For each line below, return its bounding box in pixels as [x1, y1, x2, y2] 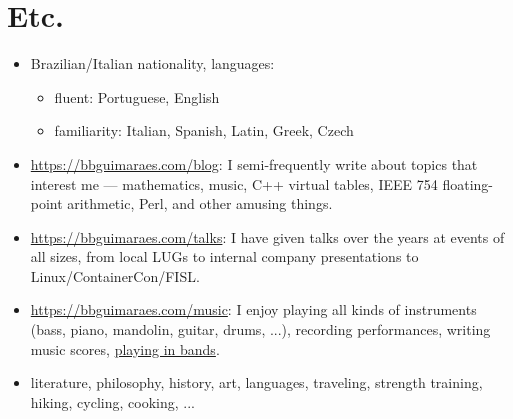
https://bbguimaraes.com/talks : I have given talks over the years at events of [30, 226, 505, 247]
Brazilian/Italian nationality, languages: [30, 53, 275, 74]
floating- [442, 173, 493, 194]
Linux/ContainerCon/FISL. [30, 265, 200, 286]
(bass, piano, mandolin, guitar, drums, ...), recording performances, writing [30, 319, 491, 340]
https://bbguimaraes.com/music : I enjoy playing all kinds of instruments [30, 299, 477, 320]
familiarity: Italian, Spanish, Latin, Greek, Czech [54, 120, 354, 141]
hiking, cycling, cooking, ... [30, 391, 195, 412]
